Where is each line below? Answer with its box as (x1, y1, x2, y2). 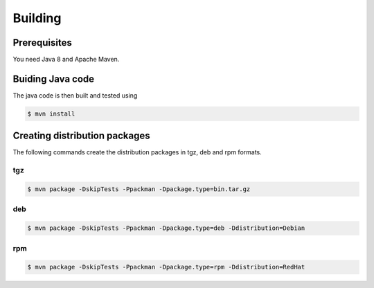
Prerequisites (12, 37, 72, 48)
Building (12, 10, 62, 26)
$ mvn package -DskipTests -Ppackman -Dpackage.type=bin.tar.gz (27, 186, 251, 193)
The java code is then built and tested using (12, 91, 138, 100)
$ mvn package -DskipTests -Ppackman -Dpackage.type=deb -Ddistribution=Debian (27, 224, 305, 232)
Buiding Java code (12, 73, 95, 84)
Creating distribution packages (12, 130, 150, 142)
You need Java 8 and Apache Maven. (12, 55, 120, 64)
